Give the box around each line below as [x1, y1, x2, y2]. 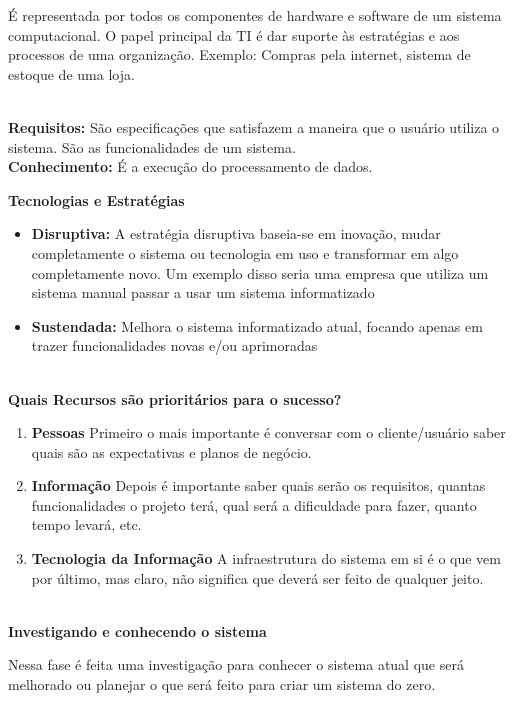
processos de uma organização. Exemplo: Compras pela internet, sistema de [8, 44, 471, 65]
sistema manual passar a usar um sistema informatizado [31, 282, 375, 303]
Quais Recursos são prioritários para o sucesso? [8, 388, 342, 409]
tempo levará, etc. [31, 514, 142, 535]
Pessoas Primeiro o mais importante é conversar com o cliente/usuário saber [31, 422, 506, 443]
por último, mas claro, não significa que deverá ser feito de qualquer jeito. [31, 567, 484, 588]
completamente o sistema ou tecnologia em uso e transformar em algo [31, 242, 459, 263]
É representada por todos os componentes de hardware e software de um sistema [8, 5, 502, 25]
